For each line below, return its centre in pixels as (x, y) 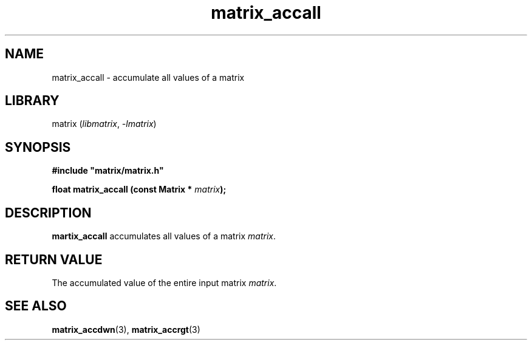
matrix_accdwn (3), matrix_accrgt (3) (126, 329)
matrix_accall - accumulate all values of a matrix (148, 77)
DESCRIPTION (48, 213)
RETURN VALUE (54, 259)
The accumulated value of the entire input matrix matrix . (164, 282)
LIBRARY (32, 101)
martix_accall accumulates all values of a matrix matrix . (164, 236)
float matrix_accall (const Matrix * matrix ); (139, 190)
